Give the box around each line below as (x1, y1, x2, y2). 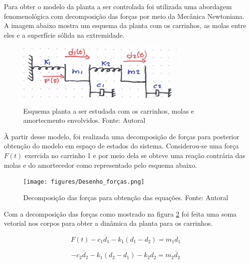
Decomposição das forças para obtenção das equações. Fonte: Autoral (23, 192, 228, 202)
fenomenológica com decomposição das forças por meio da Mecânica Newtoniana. (4, 11, 245, 21)
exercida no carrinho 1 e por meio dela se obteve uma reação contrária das (25, 150, 245, 161)
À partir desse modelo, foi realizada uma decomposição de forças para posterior (4, 131, 239, 141)
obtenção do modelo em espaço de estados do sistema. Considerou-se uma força (4, 141, 239, 151)
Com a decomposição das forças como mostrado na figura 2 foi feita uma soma (4, 208, 237, 219)
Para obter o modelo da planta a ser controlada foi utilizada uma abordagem (4, 1, 232, 11)
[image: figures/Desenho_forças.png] (23, 178, 145, 186)
